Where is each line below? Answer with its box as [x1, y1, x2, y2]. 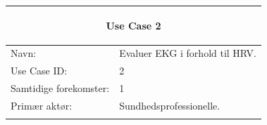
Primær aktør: [11, 98, 73, 112]
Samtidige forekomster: [11, 81, 110, 96]
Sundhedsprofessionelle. [119, 98, 221, 112]
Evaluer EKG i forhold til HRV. [119, 46, 257, 60]
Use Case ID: [11, 63, 68, 78]
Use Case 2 [106, 18, 161, 32]
